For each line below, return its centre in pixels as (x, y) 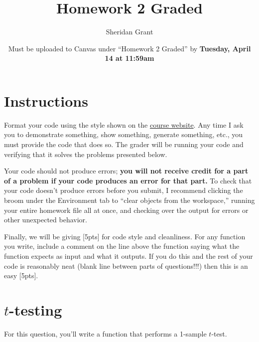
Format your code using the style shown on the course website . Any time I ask (124, 124)
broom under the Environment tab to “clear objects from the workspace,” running (129, 200)
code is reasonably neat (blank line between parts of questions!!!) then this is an (126, 265)
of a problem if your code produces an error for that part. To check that (128, 180)
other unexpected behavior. (46, 220)
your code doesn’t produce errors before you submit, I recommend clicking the (124, 190)
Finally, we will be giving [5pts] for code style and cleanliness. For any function (125, 236)
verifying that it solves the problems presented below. (86, 154)
